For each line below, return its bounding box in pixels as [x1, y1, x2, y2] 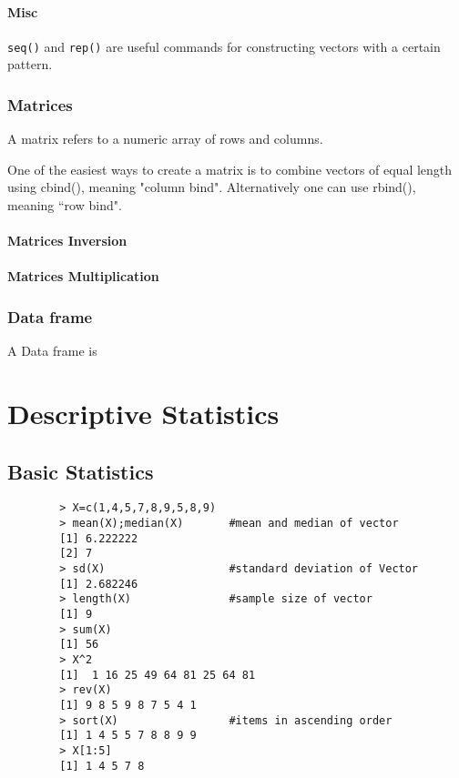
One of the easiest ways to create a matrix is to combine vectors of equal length [7, 159, 453, 178]
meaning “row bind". [7, 196, 122, 215]
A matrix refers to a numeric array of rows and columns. [7, 129, 323, 148]
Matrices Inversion [7, 231, 127, 250]
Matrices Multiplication [7, 267, 159, 286]
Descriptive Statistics [7, 395, 280, 432]
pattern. [7, 55, 53, 74]
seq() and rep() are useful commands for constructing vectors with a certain [7, 36, 441, 56]
